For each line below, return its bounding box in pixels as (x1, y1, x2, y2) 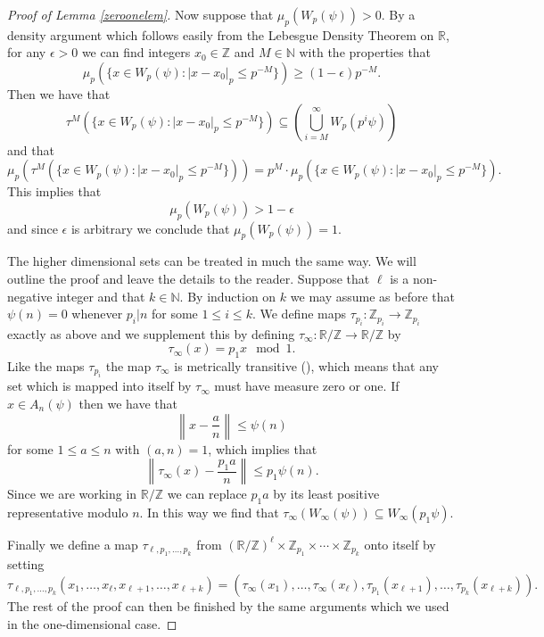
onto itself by (364, 534, 436, 553)
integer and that (56, 286, 145, 305)
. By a (381, 5, 416, 23)
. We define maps (251, 304, 347, 323)
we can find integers (81, 43, 191, 62)
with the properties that (299, 43, 432, 62)
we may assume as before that (290, 286, 455, 305)
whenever (71, 304, 123, 323)
